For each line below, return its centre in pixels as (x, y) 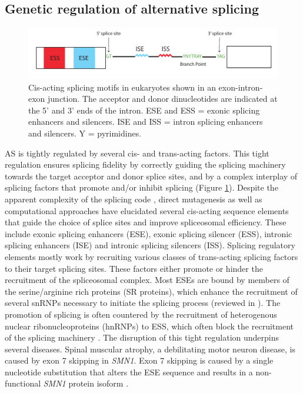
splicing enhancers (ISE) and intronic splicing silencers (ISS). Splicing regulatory (150, 245)
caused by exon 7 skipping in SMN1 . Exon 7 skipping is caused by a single (139, 360)
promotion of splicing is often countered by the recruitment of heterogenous (141, 314)
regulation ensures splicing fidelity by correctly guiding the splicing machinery (145, 164)
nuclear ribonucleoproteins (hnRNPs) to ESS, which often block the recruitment (149, 326)
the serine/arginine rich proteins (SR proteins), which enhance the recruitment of (151, 291)
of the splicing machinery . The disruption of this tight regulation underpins (142, 337)
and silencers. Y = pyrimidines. (85, 133)
